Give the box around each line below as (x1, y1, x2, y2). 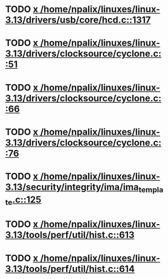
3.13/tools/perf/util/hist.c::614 (5, 263, 135, 274)
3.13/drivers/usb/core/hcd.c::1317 (5, 14, 151, 26)
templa (138, 185, 163, 194)
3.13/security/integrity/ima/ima (5, 181, 139, 192)
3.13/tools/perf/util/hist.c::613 (5, 229, 135, 241)
